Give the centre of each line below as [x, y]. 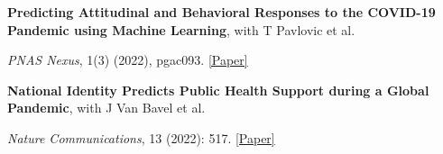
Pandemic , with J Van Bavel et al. [106, 108]
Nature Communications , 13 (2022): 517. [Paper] [141, 137]
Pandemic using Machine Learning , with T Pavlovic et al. [181, 29]
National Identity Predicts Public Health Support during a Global [218, 90]
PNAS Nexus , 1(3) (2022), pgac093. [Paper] [128, 60]
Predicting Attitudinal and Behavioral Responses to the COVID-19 [221, 12]
